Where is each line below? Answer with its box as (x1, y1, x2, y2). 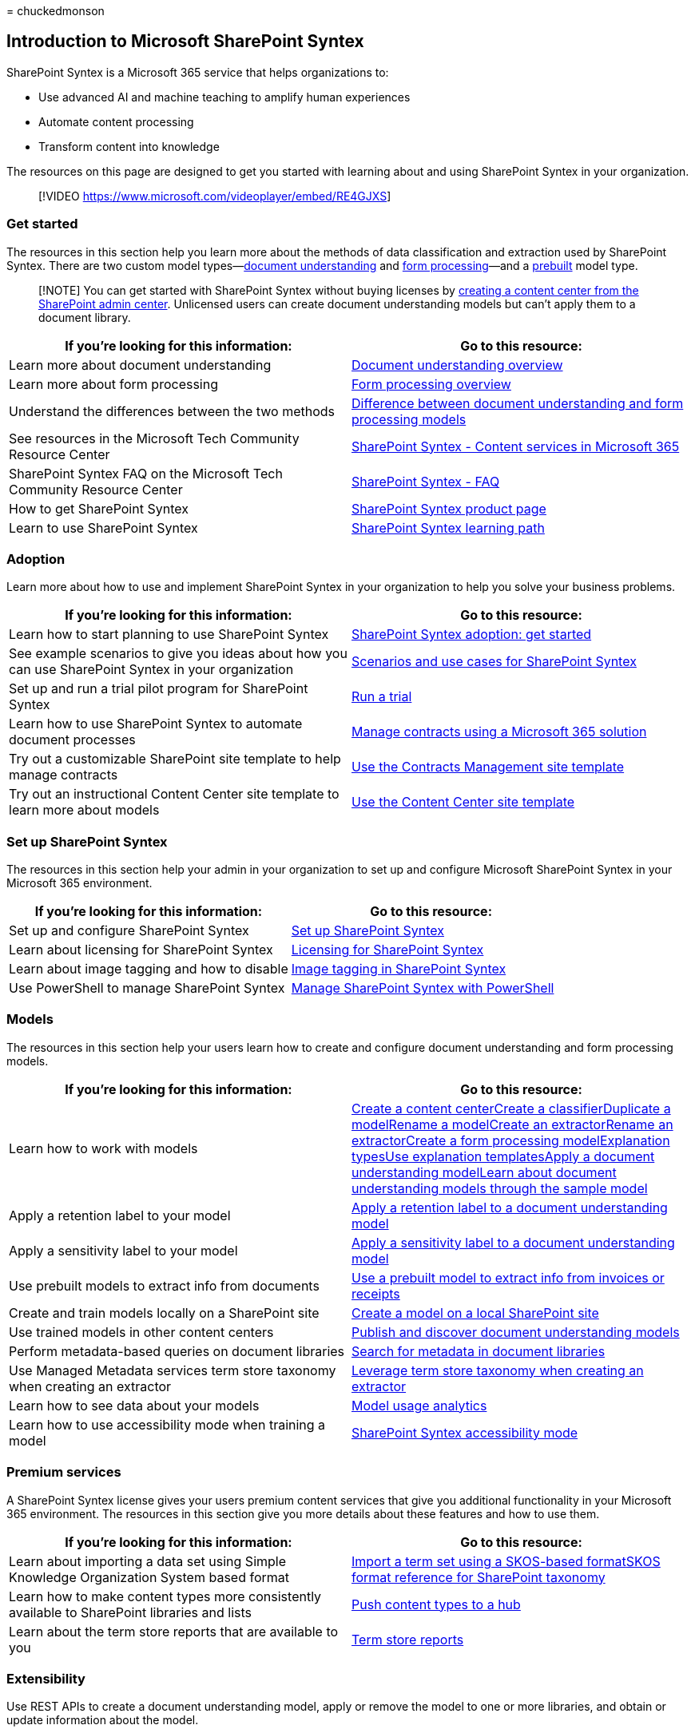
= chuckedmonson (6, 4, 105, 18)
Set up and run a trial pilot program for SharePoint (9, 680, 308, 697)
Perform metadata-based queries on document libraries (9, 1342, 345, 1359)
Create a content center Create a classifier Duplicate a (351, 1100, 671, 1116)
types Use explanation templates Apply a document (351, 1148, 655, 1164)
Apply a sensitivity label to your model (9, 1242, 238, 1259)
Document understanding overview (351, 356, 563, 373)
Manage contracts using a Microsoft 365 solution (351, 724, 647, 740)
